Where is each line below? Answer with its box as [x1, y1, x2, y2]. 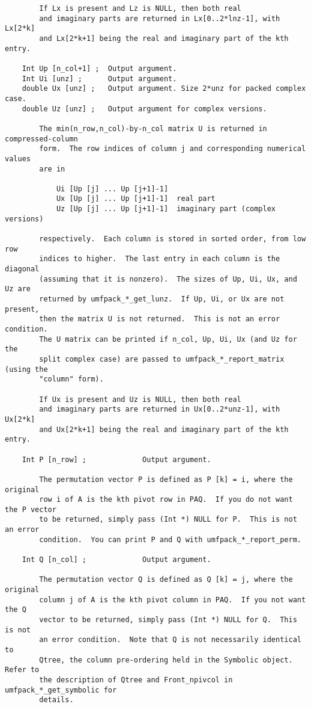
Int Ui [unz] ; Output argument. [22, 74, 177, 83]
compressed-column [5, 134, 78, 143]
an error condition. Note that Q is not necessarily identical [39, 635, 301, 644]
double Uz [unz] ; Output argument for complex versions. [22, 104, 267, 113]
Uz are [5, 285, 31, 294]
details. [39, 696, 74, 705]
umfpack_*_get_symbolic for [5, 685, 117, 694]
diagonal [5, 265, 40, 274]
